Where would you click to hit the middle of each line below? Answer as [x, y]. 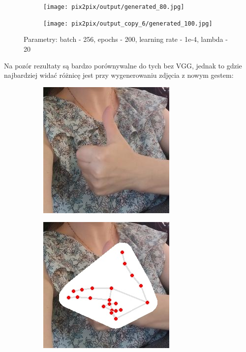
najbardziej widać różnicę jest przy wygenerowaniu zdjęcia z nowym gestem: [119, 75]
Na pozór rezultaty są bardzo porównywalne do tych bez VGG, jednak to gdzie [123, 65]
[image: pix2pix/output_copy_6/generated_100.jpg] [128, 23]
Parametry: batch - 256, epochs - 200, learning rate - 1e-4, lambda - [126, 39]
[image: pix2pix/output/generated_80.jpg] [114, 7]
